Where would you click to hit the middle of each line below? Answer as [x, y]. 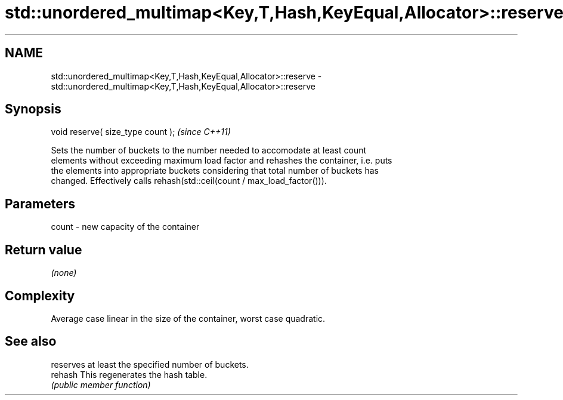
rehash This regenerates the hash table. [129, 374]
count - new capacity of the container [125, 227]
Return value [44, 250]
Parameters [40, 204]
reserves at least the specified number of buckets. [150, 364]
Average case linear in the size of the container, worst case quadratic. [188, 318]
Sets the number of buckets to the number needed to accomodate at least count [209, 150]
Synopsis [33, 109]
